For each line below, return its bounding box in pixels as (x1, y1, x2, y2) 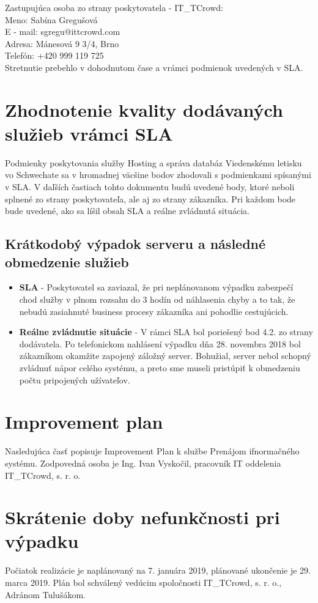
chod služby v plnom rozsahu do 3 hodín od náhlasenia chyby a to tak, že (19, 293, 295, 306)
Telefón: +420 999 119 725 (5, 49, 104, 62)
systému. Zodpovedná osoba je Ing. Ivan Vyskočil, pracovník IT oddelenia (5, 456, 281, 469)
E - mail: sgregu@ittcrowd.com (5, 25, 120, 38)
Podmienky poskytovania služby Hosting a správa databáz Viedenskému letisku (5, 156, 302, 169)
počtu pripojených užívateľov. (19, 373, 130, 386)
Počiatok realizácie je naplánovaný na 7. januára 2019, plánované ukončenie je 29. (5, 564, 311, 577)
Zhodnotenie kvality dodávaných (5, 97, 283, 122)
